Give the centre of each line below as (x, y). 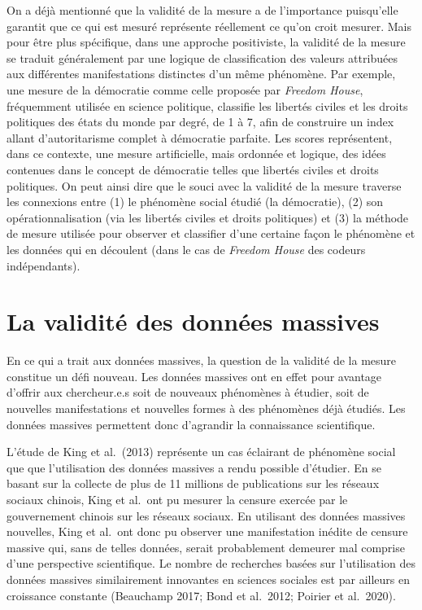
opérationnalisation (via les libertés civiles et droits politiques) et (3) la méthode (208, 217)
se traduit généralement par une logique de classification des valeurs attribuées (202, 57)
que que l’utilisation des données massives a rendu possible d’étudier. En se (194, 467)
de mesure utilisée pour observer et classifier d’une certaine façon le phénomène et (211, 233)
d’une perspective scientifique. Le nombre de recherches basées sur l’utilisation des (211, 563)
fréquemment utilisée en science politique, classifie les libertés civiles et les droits (207, 105)
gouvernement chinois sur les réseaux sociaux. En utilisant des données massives (206, 515)
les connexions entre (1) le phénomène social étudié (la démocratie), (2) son (195, 202)
